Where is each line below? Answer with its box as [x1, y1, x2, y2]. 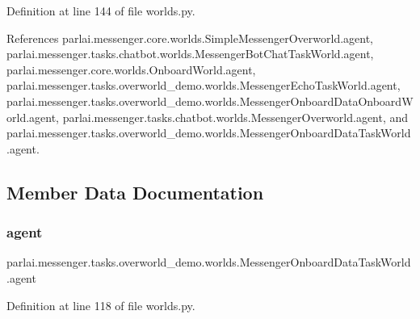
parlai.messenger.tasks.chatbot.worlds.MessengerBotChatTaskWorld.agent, [6, 45, 374, 62]
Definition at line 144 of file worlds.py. [6, 2, 195, 19]
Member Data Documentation [6, 179, 264, 204]
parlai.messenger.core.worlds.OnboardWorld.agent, [6, 61, 256, 78]
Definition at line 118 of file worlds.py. [6, 296, 195, 313]
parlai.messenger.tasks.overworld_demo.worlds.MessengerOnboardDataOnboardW [6, 92, 414, 109]
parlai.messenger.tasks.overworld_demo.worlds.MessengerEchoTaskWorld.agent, [6, 77, 401, 94]
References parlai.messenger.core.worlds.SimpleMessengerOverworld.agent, [6, 29, 374, 46]
